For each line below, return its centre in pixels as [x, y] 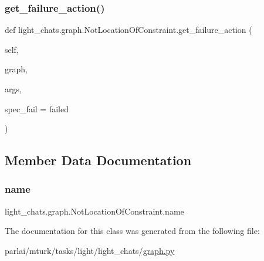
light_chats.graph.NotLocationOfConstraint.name [94, 211]
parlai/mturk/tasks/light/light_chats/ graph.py [90, 250]
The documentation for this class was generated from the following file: [132, 231]
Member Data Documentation [98, 160]
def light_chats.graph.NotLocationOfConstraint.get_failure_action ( [128, 30]
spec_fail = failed [37, 108]
